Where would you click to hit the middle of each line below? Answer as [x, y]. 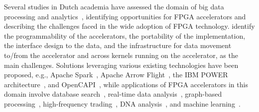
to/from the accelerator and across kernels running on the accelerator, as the [121, 55]
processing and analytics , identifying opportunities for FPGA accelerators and [125, 16]
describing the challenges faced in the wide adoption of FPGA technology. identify [129, 26]
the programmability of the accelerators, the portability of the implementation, [125, 35]
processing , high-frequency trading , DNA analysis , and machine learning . [122, 103]
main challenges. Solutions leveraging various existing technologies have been [121, 65]
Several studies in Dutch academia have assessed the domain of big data [114, 6]
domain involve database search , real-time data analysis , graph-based [113, 94]
